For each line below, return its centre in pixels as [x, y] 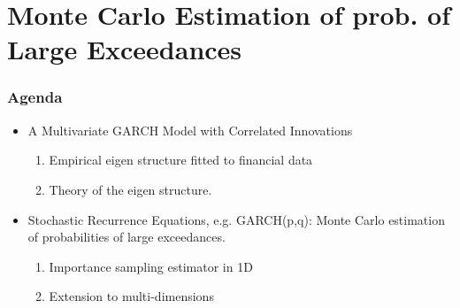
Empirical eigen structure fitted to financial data [181, 160]
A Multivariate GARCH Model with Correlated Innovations [190, 130]
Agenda [35, 97]
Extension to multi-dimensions [131, 296]
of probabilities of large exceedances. [126, 237]
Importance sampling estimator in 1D [151, 266]
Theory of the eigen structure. [130, 189]
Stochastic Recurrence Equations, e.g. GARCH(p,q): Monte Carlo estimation [236, 219]
